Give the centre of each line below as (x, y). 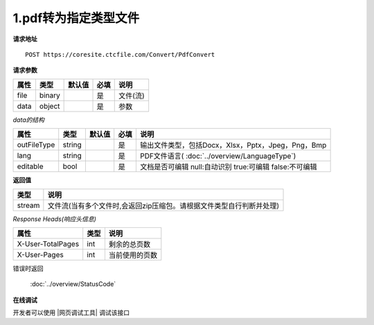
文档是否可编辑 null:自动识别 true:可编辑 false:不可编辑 (229, 167)
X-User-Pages (40, 254)
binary (50, 95)
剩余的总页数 (130, 244)
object (50, 106)
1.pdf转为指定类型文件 (76, 18)
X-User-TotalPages (48, 244)
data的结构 (29, 120)
